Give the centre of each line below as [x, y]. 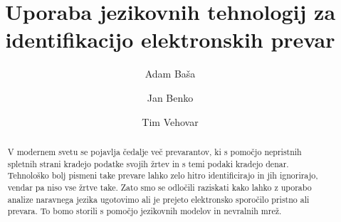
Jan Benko [170, 97]
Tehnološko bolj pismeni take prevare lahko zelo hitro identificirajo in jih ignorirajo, [163, 175]
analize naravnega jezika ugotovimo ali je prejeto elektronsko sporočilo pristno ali [158, 199]
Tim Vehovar [170, 121]
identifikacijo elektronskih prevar [170, 39]
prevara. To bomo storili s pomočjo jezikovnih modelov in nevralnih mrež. [145, 211]
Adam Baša [170, 74]
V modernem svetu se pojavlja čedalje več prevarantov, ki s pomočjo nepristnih [154, 151]
